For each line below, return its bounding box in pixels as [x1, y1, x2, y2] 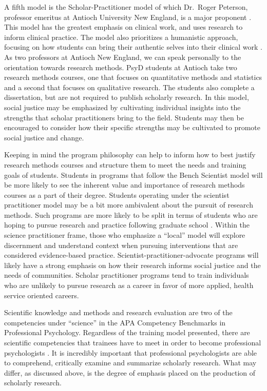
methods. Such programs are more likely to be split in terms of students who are [4, 209, 258, 220]
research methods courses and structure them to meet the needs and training [4, 159, 246, 170]
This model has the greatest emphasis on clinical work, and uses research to [4, 22, 243, 32]
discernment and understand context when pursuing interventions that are [4, 239, 238, 250]
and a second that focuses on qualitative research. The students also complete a [4, 81, 255, 92]
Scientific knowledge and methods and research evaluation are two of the [4, 307, 233, 318]
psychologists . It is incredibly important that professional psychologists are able [4, 347, 257, 358]
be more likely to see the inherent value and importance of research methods [4, 179, 245, 190]
